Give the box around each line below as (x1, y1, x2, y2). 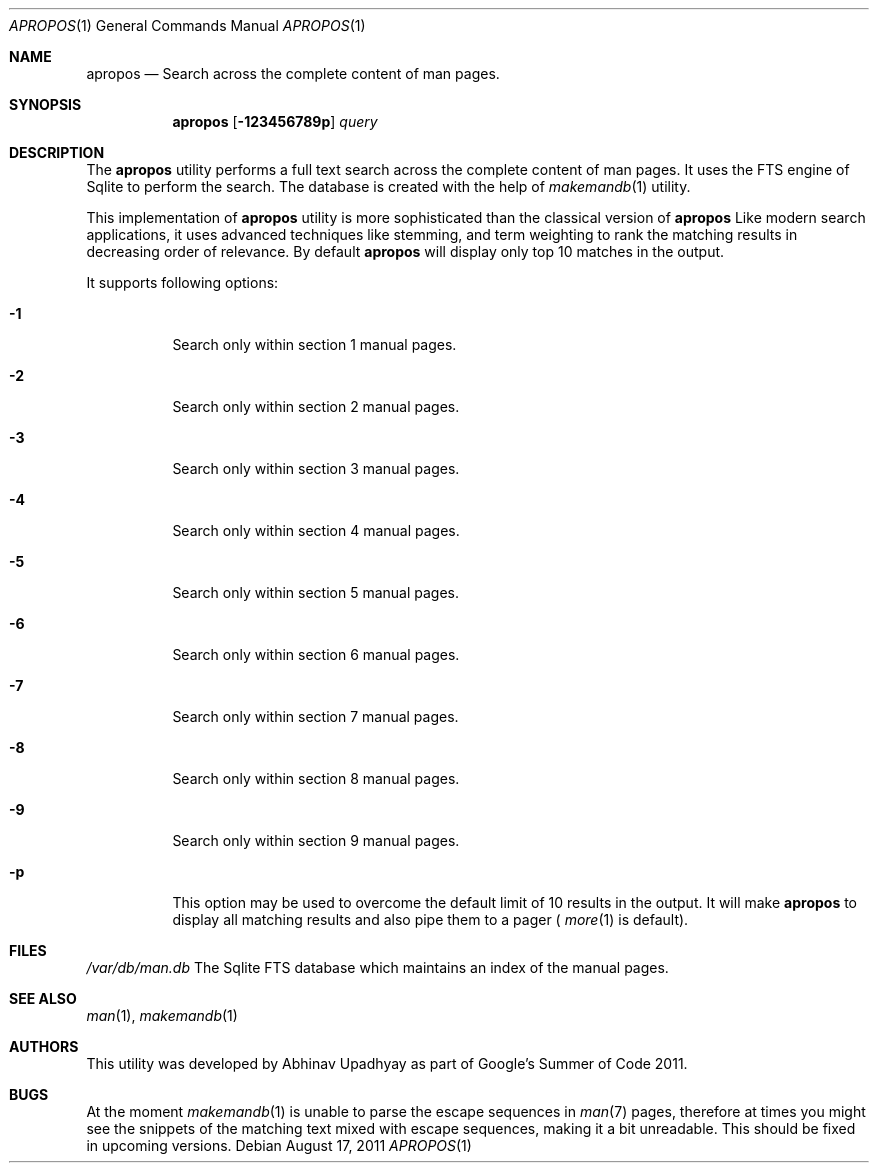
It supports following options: (86, 274, 279, 291)
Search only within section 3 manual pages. (172, 460, 460, 477)
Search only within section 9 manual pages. (172, 832, 460, 849)
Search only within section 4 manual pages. (172, 522, 460, 539)
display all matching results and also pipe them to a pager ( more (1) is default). (172, 911, 689, 928)
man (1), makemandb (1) (86, 1007, 238, 1024)
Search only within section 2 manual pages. (172, 398, 460, 415)
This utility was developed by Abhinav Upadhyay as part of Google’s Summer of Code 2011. (86, 1055, 688, 1072)
